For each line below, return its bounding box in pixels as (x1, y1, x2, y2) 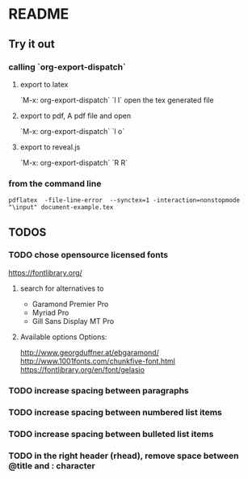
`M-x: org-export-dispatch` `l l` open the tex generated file (19, 95, 214, 105)
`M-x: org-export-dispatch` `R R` (19, 158, 128, 167)
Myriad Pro (32, 308, 69, 317)
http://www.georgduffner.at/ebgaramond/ (19, 347, 159, 357)
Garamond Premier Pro (32, 299, 109, 309)
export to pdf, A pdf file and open (19, 111, 132, 120)
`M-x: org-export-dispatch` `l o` (19, 126, 125, 136)
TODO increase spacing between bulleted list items (8, 428, 214, 439)
